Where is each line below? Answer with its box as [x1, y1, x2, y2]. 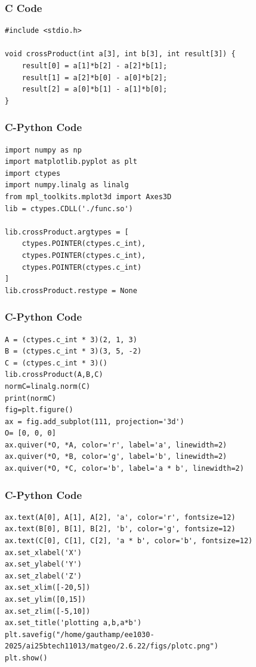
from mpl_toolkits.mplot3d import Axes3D [5, 192, 172, 201]
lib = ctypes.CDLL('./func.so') [5, 204, 133, 213]
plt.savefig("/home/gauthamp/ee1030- [5, 630, 155, 639]
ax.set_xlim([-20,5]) [5, 583, 91, 592]
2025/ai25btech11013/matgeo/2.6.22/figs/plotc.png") [5, 642, 218, 651]
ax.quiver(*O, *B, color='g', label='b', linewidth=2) [5, 452, 227, 461]
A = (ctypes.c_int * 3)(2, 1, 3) [5, 335, 137, 344]
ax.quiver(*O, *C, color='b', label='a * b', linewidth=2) [5, 464, 244, 473]
